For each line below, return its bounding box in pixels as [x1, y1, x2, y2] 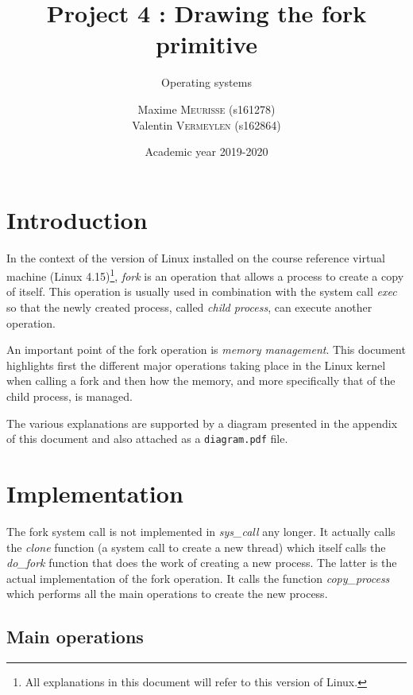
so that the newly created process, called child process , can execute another [6, 299, 372, 316]
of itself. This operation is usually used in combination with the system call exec [6, 283, 397, 300]
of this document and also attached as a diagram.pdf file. [6, 430, 288, 447]
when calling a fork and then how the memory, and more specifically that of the [6, 372, 396, 389]
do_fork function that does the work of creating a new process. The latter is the [6, 554, 397, 571]
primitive [155, 28, 258, 60]
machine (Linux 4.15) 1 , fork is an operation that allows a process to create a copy [6, 266, 404, 284]
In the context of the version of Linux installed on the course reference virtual [6, 249, 386, 266]
